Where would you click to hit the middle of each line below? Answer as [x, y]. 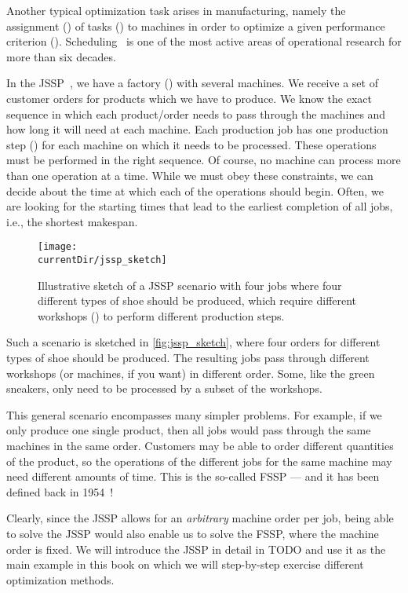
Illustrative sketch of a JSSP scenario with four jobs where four [190, 285]
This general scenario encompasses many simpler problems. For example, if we [194, 414]
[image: [58, 247]
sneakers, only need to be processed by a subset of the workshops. [164, 388]
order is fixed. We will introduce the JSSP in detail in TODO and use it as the [196, 549]
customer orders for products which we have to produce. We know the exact [189, 98]
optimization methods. [60, 579]
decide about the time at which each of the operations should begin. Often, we [195, 190]
